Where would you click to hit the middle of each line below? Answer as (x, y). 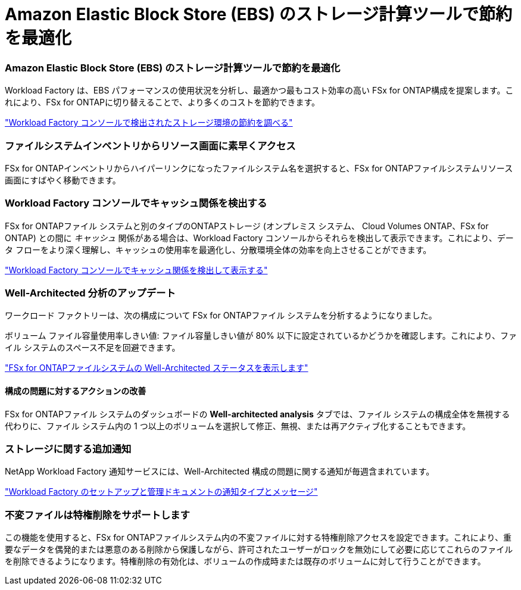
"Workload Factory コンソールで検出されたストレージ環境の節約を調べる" (149, 123)
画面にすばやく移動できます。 (63, 180)
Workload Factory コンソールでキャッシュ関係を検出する (136, 203)
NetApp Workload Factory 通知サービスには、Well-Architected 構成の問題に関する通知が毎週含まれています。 (220, 472)
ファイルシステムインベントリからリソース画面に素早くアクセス (150, 146)
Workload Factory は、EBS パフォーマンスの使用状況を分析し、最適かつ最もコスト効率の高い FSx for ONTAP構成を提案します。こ (259, 90)
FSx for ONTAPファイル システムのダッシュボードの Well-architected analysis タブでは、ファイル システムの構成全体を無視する (258, 414)
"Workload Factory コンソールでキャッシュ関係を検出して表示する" (136, 270)
